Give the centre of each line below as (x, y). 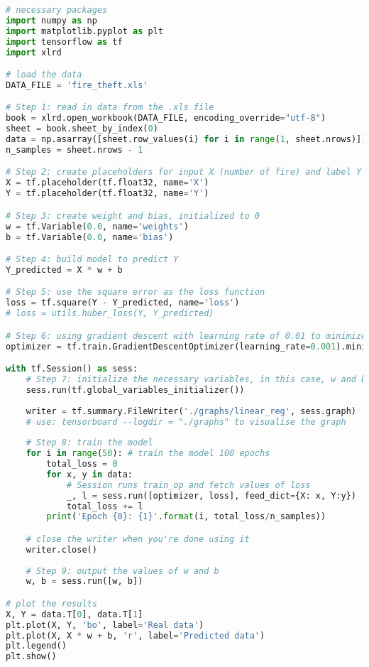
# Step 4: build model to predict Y (92, 260)
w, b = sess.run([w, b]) (84, 581)
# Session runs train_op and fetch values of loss (188, 485)
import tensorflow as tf (64, 42)
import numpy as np (51, 20)
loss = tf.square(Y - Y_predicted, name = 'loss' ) (123, 303)
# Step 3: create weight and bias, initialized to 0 (133, 216)
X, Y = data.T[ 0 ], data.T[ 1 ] (75, 614)
